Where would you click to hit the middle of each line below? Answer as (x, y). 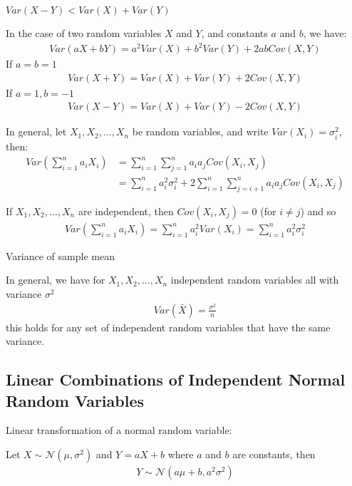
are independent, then (126, 211)
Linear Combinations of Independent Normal (176, 379)
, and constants (234, 33)
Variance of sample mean (60, 255)
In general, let (36, 131)
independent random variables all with (255, 280)
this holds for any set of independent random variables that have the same (168, 327)
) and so (318, 211)
